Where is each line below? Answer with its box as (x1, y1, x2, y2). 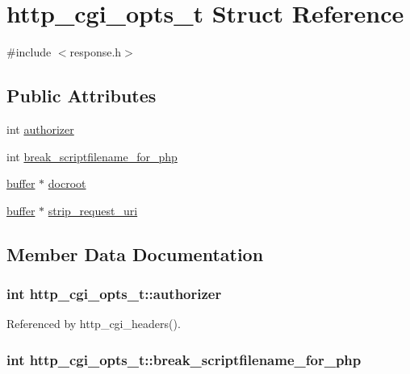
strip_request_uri (48, 202, 138, 218)
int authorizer (6, 120, 74, 137)
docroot (48, 175, 86, 192)
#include (6, 44, 52, 60)
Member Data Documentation (6, 241, 264, 266)
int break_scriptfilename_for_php (6, 148, 178, 164)
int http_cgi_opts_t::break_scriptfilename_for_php (6, 349, 362, 369)
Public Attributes (6, 83, 157, 108)
